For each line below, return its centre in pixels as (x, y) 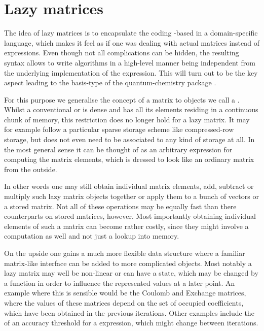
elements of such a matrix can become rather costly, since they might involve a (126, 226)
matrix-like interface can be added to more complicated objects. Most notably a (128, 263)
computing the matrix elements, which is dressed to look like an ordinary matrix (129, 159)
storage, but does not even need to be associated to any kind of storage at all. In (129, 139)
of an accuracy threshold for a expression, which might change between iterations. (131, 323)
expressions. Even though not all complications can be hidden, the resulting (122, 53)
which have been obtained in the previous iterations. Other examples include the (129, 312)
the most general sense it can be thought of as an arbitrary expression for (118, 149)
